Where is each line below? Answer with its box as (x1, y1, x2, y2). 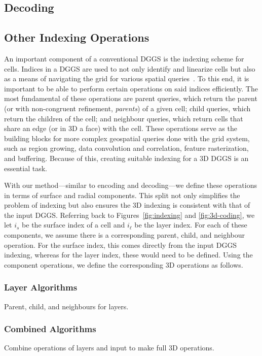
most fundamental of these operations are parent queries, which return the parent (4, 93, 257, 104)
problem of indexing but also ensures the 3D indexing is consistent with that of (4, 200, 250, 210)
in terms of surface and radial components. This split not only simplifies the (4, 189, 240, 200)
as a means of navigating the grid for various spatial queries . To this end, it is (4, 73, 249, 84)
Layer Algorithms (4, 281, 78, 294)
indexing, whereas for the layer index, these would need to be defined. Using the (4, 249, 253, 260)
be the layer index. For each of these (134, 219, 247, 230)
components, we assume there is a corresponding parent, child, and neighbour (4, 230, 245, 240)
